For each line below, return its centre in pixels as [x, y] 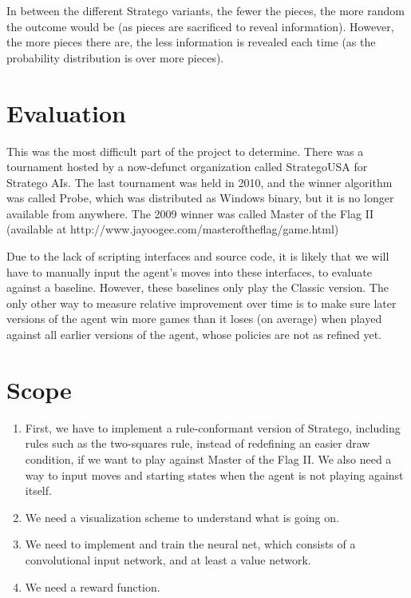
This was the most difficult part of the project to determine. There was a [185, 151]
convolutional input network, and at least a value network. [168, 559]
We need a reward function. [93, 586]
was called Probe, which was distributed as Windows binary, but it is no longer [200, 198]
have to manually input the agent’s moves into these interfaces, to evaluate [190, 271]
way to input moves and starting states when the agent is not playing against [214, 474]
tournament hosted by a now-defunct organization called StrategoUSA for [187, 167]
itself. [38, 490]
